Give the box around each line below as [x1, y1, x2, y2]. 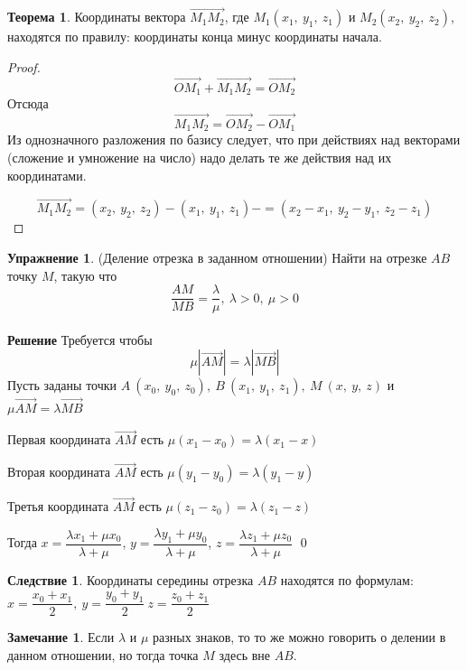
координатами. [7, 165, 87, 184]
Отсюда [7, 94, 49, 113]
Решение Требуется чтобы [7, 330, 153, 349]
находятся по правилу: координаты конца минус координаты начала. [7, 27, 382, 46]
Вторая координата [7, 462, 110, 481]
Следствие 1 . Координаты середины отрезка [7, 570, 254, 589]
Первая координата [7, 430, 111, 449]
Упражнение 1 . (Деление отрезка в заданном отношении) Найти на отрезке [7, 247, 427, 266]
